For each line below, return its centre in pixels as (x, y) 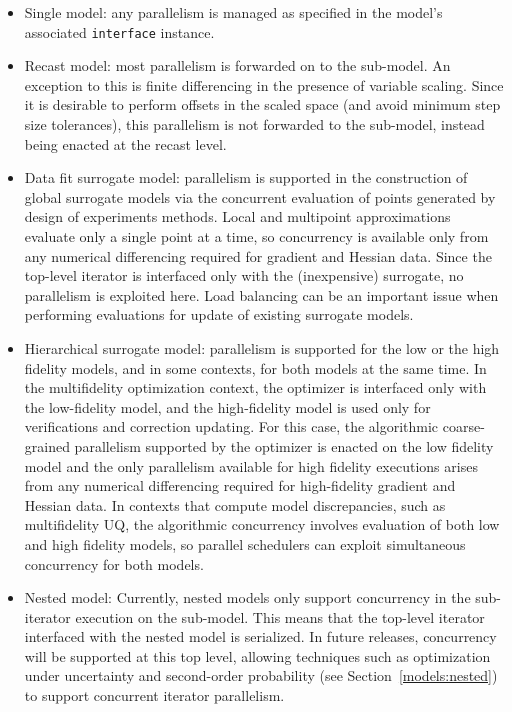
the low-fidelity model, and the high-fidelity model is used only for (227, 406)
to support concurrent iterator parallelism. (154, 695)
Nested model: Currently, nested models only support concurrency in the (247, 597)
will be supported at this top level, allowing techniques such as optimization (257, 655)
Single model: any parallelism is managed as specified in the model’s (233, 12)
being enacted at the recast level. (125, 143)
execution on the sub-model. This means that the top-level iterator (280, 616)
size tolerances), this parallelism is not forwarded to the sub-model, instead (254, 124)
